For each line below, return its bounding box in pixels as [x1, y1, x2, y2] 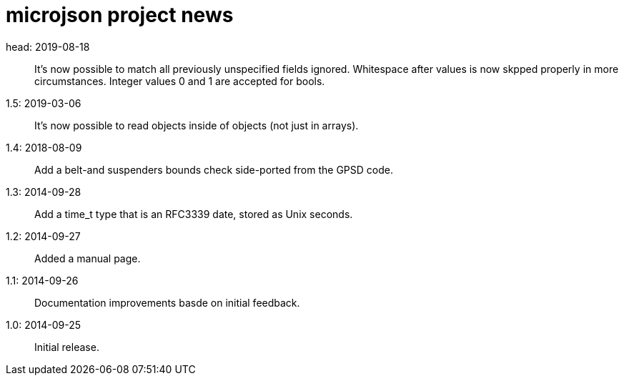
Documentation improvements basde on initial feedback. [34, 296, 300, 309]
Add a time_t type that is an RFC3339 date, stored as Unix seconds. [34, 207, 353, 220]
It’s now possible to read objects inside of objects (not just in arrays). [34, 119, 359, 132]
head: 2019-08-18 [6, 40, 90, 53]
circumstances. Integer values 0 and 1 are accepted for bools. [34, 74, 325, 87]
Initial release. [34, 340, 99, 353]
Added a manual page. [34, 252, 141, 264]
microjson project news [6, 3, 234, 27]
